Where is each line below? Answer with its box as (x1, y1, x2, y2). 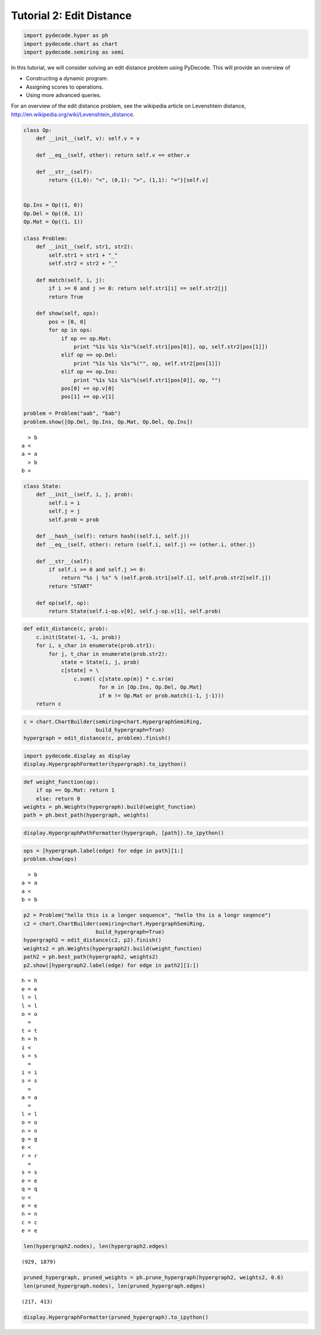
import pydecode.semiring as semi (23, 48, 124, 55)
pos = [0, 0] (48, 318, 87, 325)
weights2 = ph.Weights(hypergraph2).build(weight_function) (23, 945, 203, 952)
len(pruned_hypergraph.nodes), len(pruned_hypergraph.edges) (23, 1283, 206, 1289)
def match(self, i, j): (36, 277, 105, 283)
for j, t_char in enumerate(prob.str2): (48, 651, 168, 657)
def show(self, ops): (36, 310, 99, 317)
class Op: (23, 127, 52, 133)
